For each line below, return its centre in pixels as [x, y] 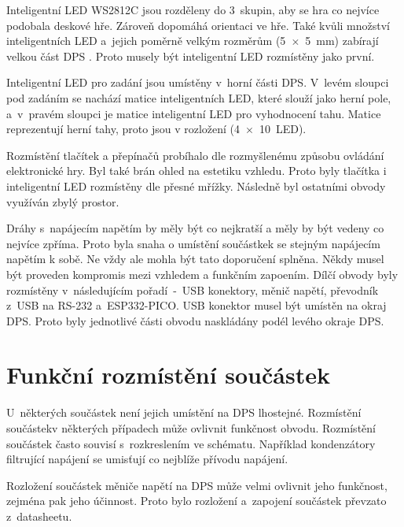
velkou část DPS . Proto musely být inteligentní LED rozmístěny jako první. [191, 56]
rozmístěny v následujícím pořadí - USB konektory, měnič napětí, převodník [193, 289]
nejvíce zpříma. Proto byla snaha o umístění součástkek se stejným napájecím [193, 243]
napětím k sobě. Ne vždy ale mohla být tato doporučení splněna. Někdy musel [195, 259]
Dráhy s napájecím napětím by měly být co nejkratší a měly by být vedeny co [195, 228]
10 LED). [283, 129]
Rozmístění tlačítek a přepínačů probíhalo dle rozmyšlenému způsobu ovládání [195, 155]
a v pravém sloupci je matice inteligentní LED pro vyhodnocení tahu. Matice [194, 113]
